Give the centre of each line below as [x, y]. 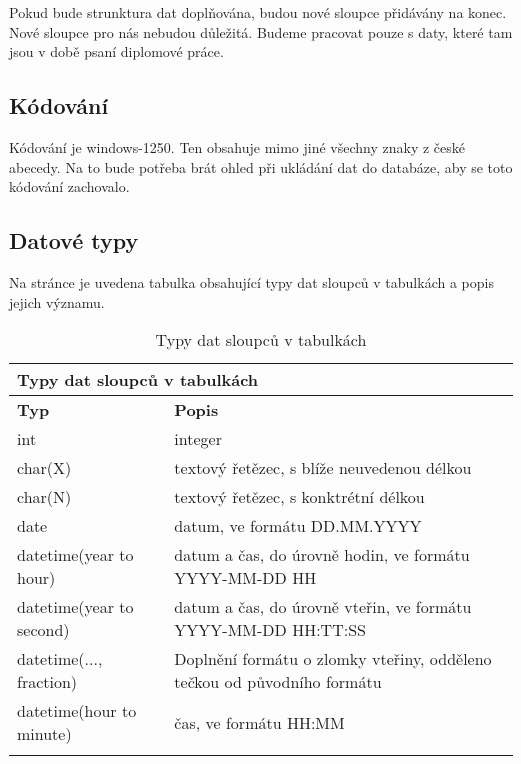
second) [43, 630]
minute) [44, 734]
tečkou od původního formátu [278, 682]
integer [198, 439]
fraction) [47, 682]
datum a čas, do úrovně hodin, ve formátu [322, 555]
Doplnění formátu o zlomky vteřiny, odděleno [333, 659]
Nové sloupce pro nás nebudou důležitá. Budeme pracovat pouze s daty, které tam [261, 31]
